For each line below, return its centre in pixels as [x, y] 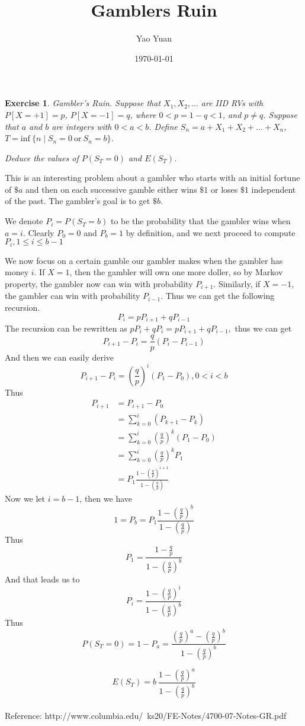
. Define [163, 126]
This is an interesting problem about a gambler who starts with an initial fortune [152, 178]
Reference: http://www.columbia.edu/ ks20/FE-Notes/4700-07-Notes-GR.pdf [146, 715]
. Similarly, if [237, 283]
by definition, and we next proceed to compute [211, 232]
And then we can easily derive [60, 357]
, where [143, 114]
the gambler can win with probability [73, 296]
